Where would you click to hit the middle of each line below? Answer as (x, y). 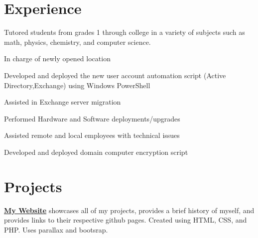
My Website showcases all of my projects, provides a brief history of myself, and (129, 210)
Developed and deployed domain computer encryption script (96, 152)
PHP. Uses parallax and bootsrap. (56, 229)
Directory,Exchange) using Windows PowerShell (77, 85)
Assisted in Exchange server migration (63, 102)
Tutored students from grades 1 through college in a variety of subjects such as (125, 32)
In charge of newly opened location (57, 59)
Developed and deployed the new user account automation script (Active (115, 75)
